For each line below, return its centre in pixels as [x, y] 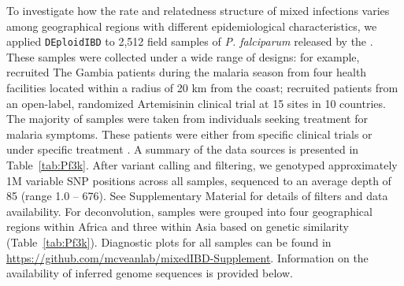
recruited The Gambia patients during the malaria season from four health [187, 72]
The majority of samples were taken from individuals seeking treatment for [187, 119]
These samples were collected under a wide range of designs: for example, [183, 56]
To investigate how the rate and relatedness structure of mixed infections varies [198, 10]
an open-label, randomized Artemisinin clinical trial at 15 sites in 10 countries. [196, 103]
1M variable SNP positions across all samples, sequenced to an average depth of [199, 180]
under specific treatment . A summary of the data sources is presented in [183, 149]
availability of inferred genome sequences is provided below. [150, 273]
